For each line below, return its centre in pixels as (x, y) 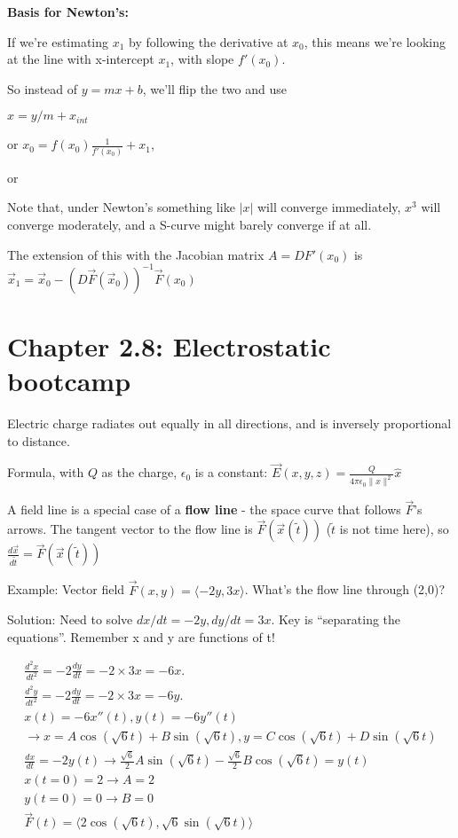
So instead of (43, 88)
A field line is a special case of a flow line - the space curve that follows (204, 509)
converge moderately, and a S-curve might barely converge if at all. (190, 224)
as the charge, (139, 472)
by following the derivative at (209, 41)
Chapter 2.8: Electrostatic (169, 345)
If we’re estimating (58, 41)
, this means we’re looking (375, 41)
